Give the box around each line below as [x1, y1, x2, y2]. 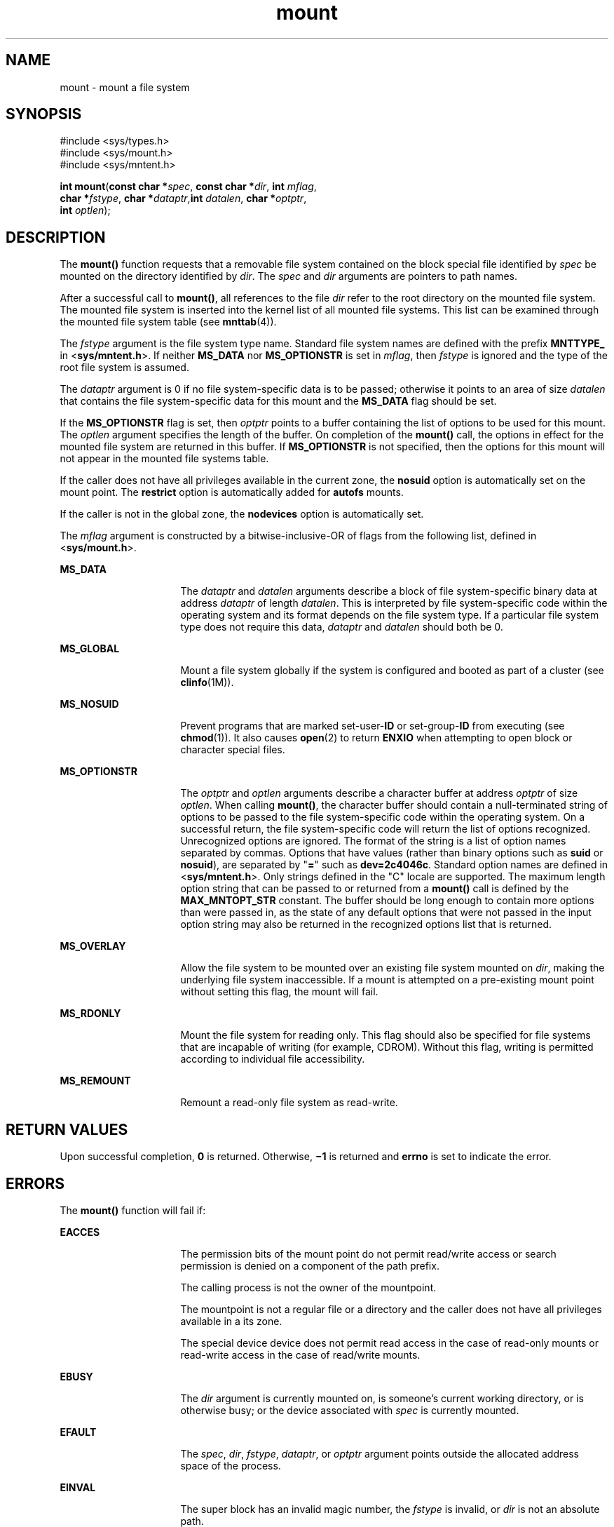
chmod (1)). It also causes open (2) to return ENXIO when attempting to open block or [180, 732, 573, 744]
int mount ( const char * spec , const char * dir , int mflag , [60, 180, 317, 193]
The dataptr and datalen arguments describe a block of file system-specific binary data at [180, 585, 597, 598]
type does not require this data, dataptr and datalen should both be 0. [180, 621, 503, 633]
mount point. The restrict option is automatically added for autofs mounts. [60, 486, 404, 499]
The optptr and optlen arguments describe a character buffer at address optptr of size [180, 787, 578, 800]
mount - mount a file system [60, 81, 190, 93]
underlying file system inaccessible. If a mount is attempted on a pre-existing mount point [180, 974, 594, 986]
